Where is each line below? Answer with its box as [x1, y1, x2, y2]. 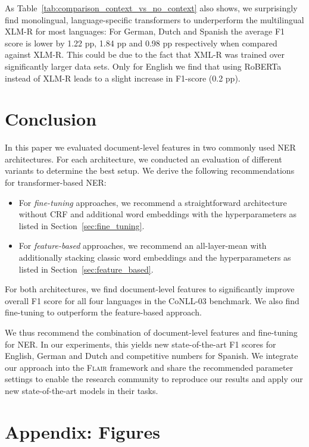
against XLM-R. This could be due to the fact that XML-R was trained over [5, 48, 285, 61]
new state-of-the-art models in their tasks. [5, 384, 158, 396]
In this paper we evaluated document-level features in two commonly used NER [5, 141, 296, 154]
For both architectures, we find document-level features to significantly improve [5, 283, 295, 295]
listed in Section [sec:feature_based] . [18, 262, 154, 275]
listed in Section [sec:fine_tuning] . [18, 219, 145, 232]
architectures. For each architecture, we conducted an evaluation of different [5, 152, 282, 165]
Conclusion [5, 107, 97, 131]
